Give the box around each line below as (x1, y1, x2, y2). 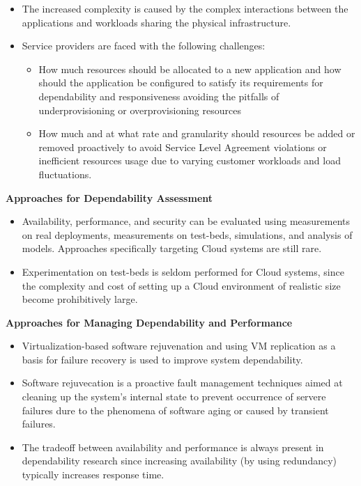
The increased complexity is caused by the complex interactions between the (22, 1, 348, 15)
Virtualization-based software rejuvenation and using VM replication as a (22, 338, 336, 353)
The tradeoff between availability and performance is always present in (22, 439, 324, 454)
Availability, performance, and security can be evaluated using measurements (22, 214, 351, 228)
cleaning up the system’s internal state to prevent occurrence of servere (22, 389, 326, 404)
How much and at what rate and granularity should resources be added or (38, 126, 355, 141)
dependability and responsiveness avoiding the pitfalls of (38, 88, 279, 103)
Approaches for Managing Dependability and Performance (6, 315, 293, 329)
